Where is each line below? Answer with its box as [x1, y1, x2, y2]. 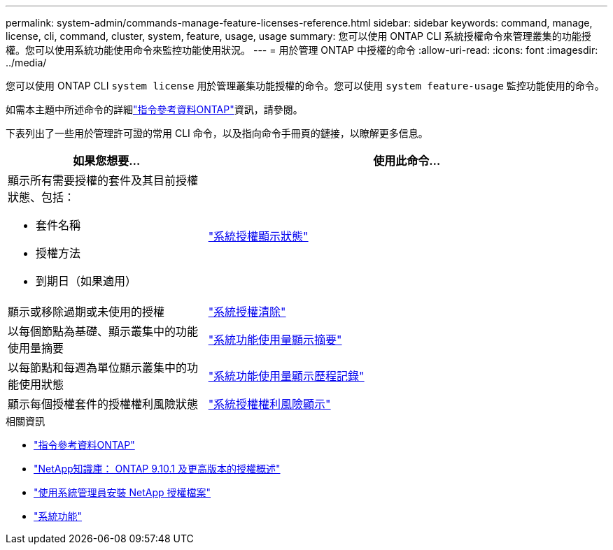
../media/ [6, 57, 47, 68]
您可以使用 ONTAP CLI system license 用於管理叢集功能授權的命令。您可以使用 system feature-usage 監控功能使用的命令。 [6, 80, 605, 92]
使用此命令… [373, 154, 441, 168]
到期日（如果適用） [36, 274, 137, 288]
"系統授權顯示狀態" [208, 229, 309, 243]
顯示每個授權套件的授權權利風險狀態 [8, 397, 199, 411]
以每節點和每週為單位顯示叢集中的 [8, 361, 188, 375]
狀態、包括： [8, 190, 76, 204]
